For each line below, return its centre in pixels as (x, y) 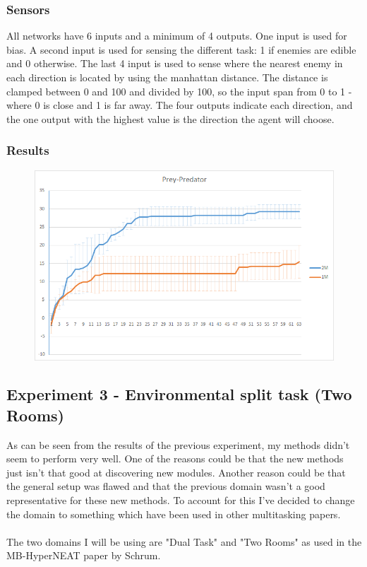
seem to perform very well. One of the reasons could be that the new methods (175, 458)
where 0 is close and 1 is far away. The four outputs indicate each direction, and (180, 105)
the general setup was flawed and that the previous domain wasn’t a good (166, 486)
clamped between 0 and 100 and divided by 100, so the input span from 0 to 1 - (179, 91)
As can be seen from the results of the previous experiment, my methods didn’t (178, 444)
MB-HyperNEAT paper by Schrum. (84, 555)
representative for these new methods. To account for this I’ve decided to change (181, 500)
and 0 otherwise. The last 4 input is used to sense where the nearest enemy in (175, 63)
